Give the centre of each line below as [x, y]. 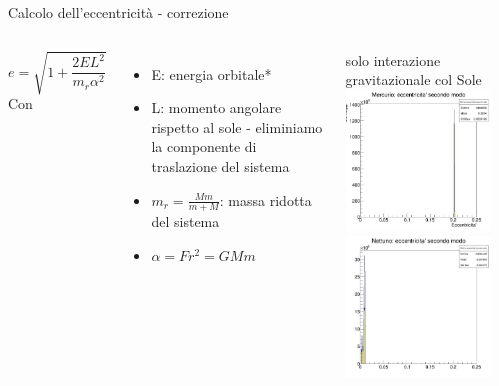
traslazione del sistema [220, 165]
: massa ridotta [265, 199]
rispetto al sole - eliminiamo [237, 126]
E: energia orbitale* [211, 73]
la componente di [204, 146]
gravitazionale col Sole [413, 79]
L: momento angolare [216, 107]
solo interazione [393, 59]
